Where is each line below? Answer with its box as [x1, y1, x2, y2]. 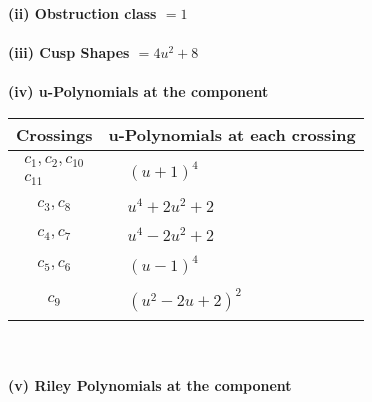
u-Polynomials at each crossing [108, 122, 356, 146]
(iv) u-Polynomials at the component [8, 81, 269, 102]
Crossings [16, 122, 93, 146]
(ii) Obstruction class [8, 3, 157, 23]
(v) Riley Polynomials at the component [8, 374, 292, 395]
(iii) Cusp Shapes [8, 42, 130, 63]
